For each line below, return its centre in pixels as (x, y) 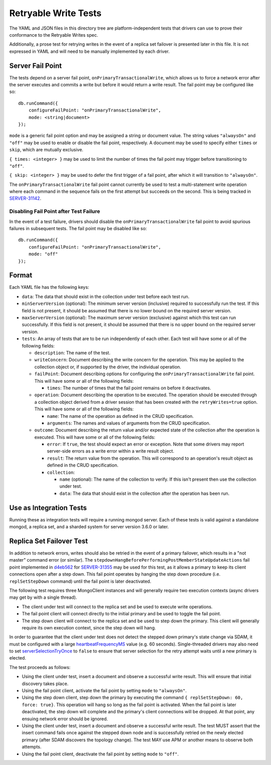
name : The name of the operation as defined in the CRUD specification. (120, 416)
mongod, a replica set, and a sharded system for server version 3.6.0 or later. (89, 527)
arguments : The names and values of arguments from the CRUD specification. (129, 423)
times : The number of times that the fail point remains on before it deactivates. (129, 388)
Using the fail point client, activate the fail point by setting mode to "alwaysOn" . (104, 691)
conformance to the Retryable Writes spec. (54, 35)
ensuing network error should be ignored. (65, 719)
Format (21, 276)
